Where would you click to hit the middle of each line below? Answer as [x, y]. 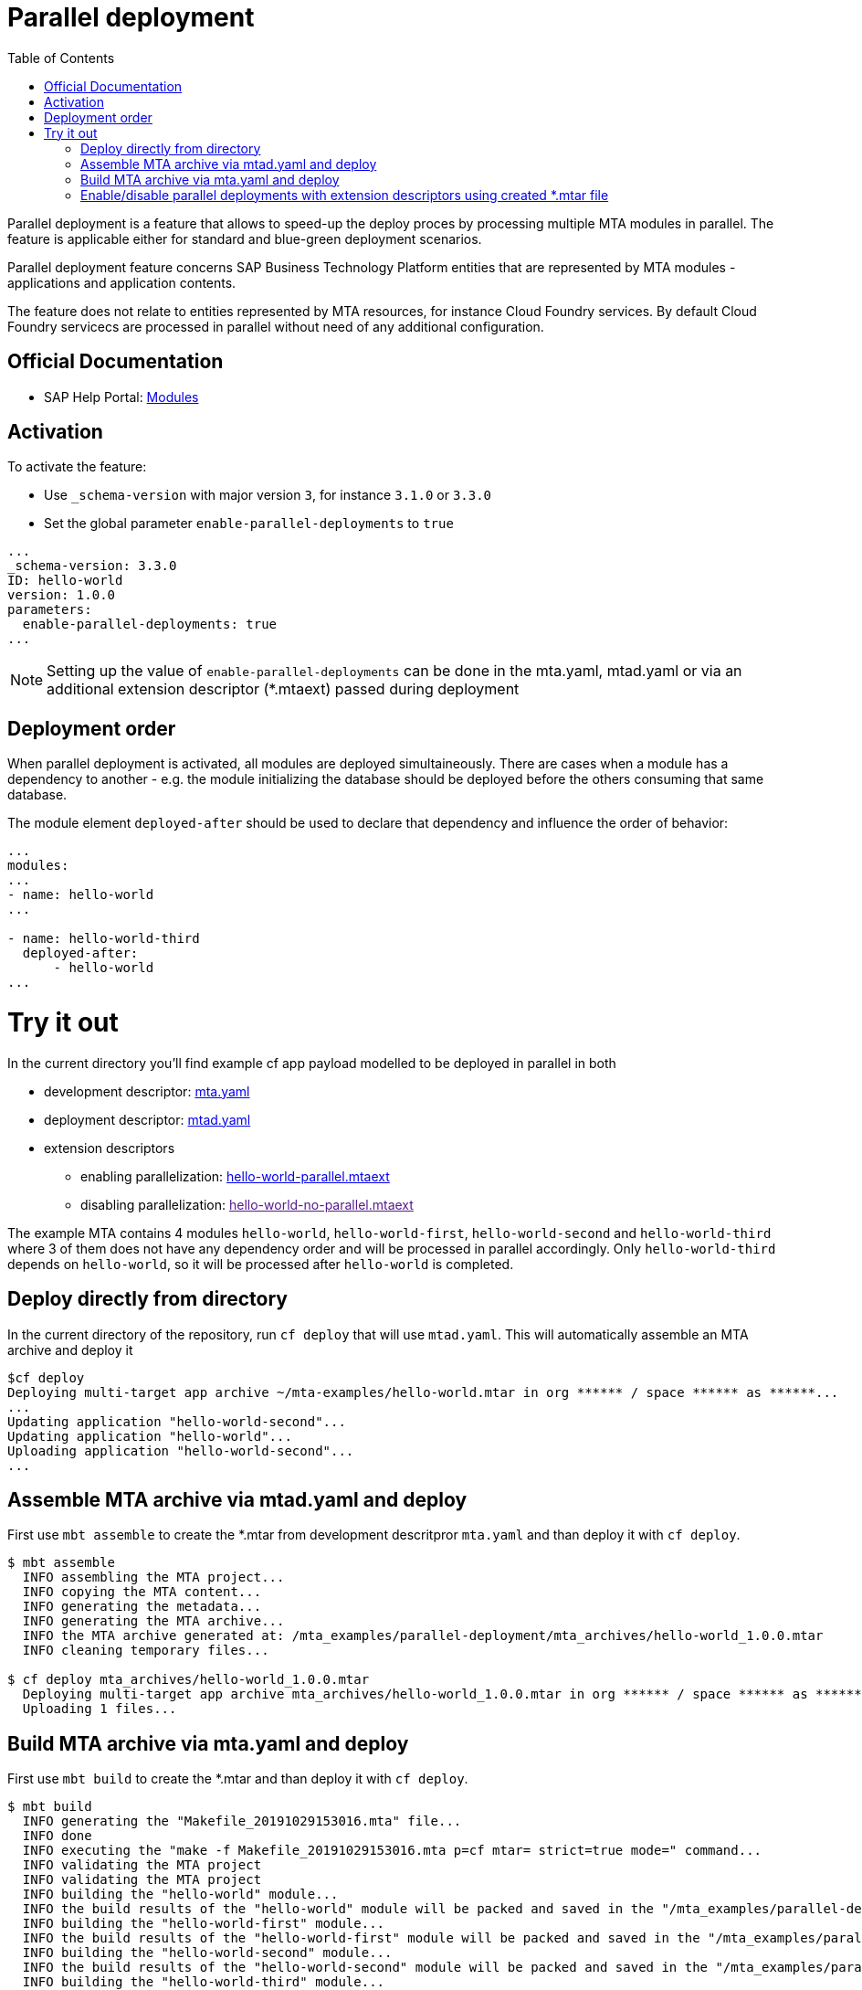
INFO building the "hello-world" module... [180, 1895]
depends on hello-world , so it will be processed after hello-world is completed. [261, 1264]
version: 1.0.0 [62, 595]
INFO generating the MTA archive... [153, 1621]
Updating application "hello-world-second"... [177, 1421]
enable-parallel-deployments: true [150, 625]
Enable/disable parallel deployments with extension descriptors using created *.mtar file [345, 195]
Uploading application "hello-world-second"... [181, 1450]
